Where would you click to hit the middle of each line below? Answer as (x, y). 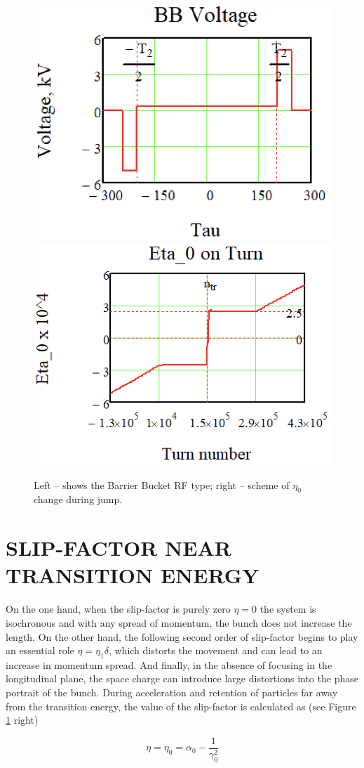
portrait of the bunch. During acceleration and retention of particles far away (172, 692)
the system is (288, 609)
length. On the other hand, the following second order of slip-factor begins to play (182, 636)
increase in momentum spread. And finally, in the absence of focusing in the (169, 664)
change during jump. (78, 499)
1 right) (22, 720)
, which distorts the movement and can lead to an (215, 650)
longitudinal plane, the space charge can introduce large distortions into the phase (182, 678)
